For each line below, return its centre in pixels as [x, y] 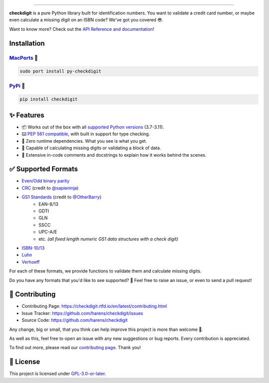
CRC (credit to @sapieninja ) [50, 188]
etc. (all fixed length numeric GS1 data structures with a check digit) [109, 239]
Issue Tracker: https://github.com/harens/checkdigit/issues [82, 313]
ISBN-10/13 [33, 248]
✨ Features [27, 115]
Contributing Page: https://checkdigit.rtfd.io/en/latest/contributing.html [94, 306]
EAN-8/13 [49, 204]
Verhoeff [31, 262]
